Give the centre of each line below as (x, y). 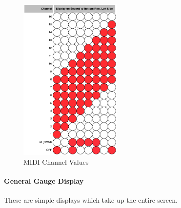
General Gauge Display (44, 181)
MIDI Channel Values (56, 162)
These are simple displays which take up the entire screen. (91, 199)
